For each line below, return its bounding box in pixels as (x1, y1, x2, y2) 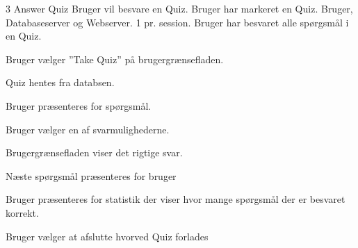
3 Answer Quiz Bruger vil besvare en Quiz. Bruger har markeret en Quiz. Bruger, (6, 1, 353, 15)
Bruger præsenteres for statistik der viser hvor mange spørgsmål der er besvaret (6, 192, 345, 206)
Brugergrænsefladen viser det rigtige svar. (6, 145, 183, 160)
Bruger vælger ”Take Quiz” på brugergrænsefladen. (6, 51, 224, 66)
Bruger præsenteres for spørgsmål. (6, 98, 152, 113)
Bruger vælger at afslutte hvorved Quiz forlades (6, 229, 209, 243)
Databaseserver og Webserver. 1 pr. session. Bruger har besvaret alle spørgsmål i (6, 15, 349, 29)
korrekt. (6, 205, 39, 220)
